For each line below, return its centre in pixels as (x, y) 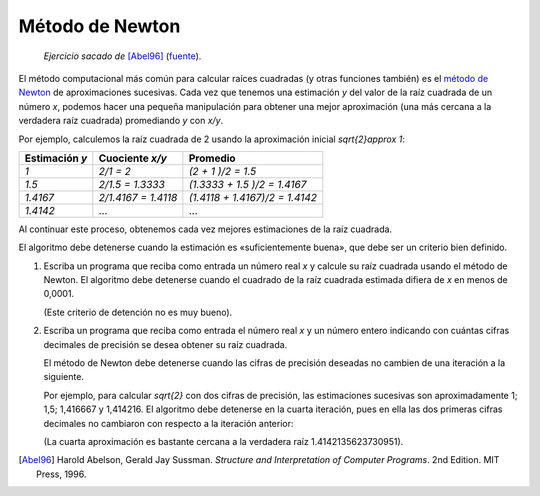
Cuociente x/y (132, 158)
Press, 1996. (61, 474)
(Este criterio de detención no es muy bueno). (138, 312)
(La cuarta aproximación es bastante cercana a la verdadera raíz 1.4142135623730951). (223, 441)
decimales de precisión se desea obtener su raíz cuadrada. (165, 344)
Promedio (212, 158)
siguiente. (64, 377)
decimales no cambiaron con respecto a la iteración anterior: (168, 423)
